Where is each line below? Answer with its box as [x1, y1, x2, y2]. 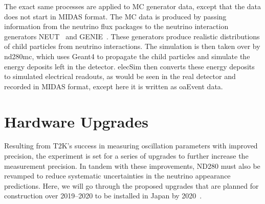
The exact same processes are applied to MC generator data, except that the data [4, 1, 261, 11]
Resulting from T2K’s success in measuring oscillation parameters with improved [4, 140, 258, 151]
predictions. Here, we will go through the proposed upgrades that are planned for [4, 180, 259, 191]
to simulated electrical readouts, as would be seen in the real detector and [4, 71, 236, 82]
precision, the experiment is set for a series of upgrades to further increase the [4, 150, 249, 161]
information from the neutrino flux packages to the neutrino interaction [4, 21, 229, 32]
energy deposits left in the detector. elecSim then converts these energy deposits [4, 61, 255, 71]
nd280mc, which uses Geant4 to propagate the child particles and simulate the [4, 50, 250, 61]
